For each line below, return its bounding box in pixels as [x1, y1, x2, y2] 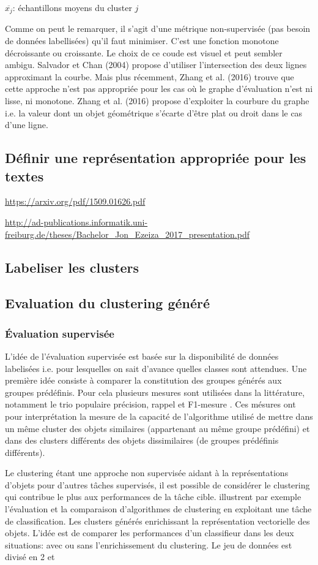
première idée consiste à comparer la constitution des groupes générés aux [5, 374, 282, 387]
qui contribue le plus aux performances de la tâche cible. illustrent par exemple [5, 490, 301, 503]
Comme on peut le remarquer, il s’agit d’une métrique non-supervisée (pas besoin [5, 22, 311, 35]
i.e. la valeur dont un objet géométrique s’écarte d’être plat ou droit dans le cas [5, 106, 303, 119]
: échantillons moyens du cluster [12, 1, 132, 13]
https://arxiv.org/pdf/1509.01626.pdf [5, 195, 146, 208]
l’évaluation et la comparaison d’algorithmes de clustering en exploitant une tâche [5, 502, 312, 515]
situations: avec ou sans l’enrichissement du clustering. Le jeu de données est [5, 538, 292, 551]
